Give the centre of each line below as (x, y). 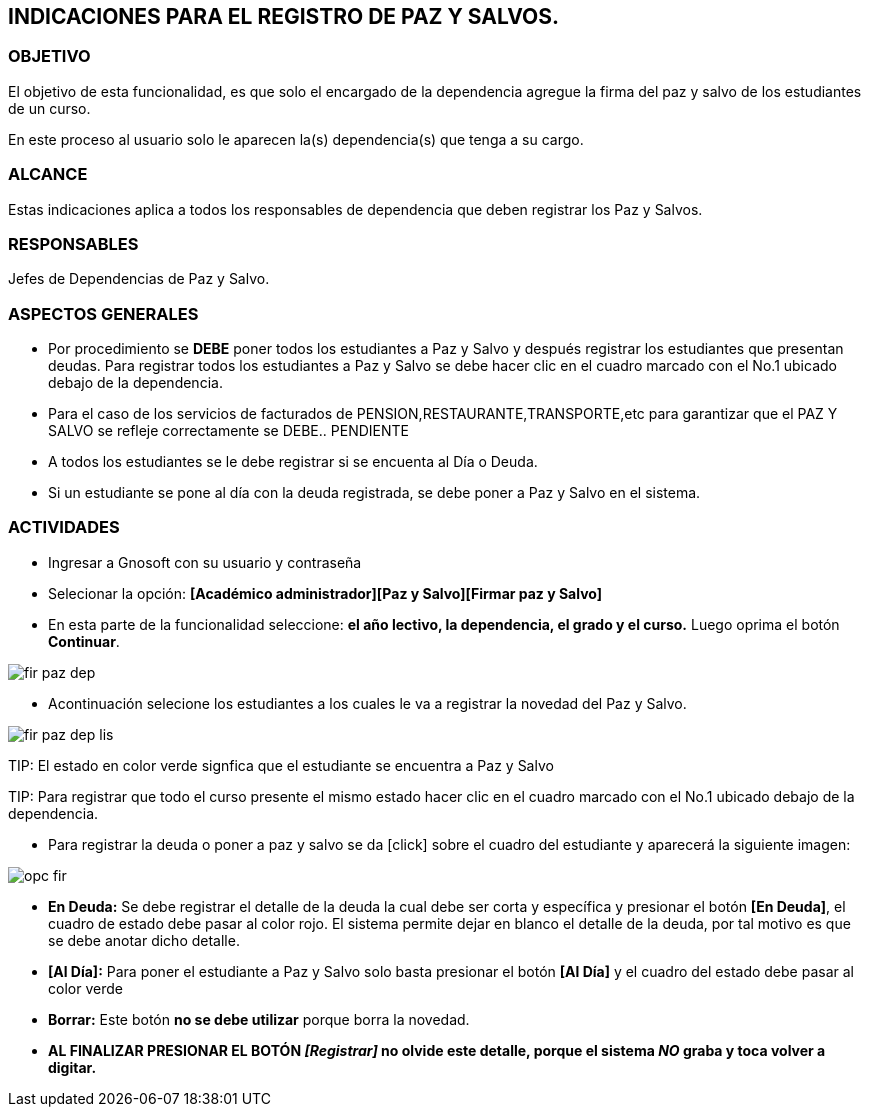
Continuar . (84, 641)
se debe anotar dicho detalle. (144, 940)
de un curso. (49, 108)
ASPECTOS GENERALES (103, 313)
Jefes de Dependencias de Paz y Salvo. (139, 279)
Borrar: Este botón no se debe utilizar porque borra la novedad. (259, 1019)
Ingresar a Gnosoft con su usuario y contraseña (205, 562)
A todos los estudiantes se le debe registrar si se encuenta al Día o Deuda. (293, 462)
